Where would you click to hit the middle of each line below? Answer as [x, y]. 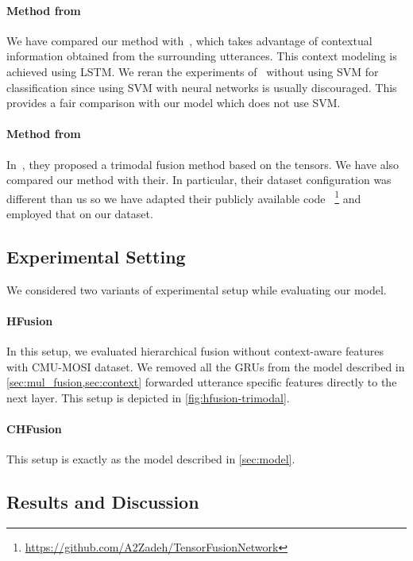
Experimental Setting [96, 256]
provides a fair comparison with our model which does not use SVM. [174, 103]
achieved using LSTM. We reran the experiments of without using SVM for [193, 71]
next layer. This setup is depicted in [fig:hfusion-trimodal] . [148, 397]
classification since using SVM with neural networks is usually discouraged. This [202, 87]
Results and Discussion [103, 502]
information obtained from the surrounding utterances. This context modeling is [202, 56]
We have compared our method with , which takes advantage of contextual [189, 40]
